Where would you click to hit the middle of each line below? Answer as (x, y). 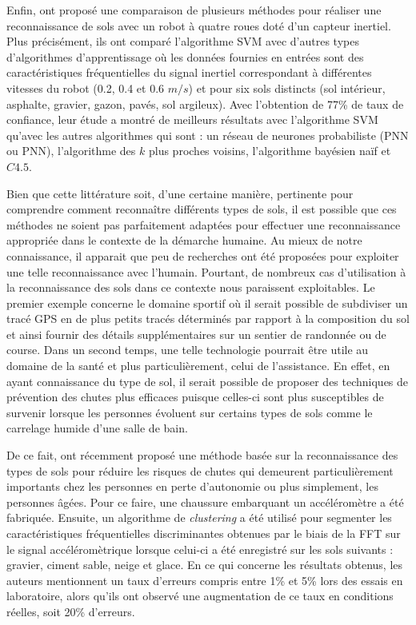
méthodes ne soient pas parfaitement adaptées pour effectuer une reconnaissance (204, 224)
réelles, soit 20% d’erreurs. (71, 611)
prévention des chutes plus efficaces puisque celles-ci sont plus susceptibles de (195, 397)
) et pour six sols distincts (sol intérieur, (287, 88)
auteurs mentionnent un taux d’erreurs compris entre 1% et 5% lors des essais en (205, 580)
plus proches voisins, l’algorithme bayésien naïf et (270, 151)
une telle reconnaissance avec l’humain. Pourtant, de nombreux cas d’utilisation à (206, 271)
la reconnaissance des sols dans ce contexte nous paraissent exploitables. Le (191, 287)
